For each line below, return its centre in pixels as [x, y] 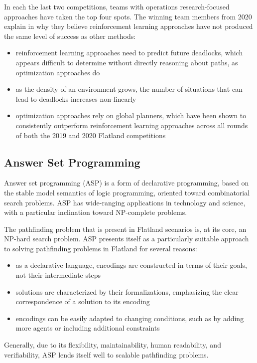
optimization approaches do [58, 72]
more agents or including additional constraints [88, 328]
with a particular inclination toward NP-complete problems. [96, 212]
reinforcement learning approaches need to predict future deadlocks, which [129, 53]
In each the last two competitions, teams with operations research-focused [117, 6]
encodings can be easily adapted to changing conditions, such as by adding [130, 318]
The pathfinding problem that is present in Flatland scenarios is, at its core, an [125, 229]
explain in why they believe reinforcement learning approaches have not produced [128, 26]
